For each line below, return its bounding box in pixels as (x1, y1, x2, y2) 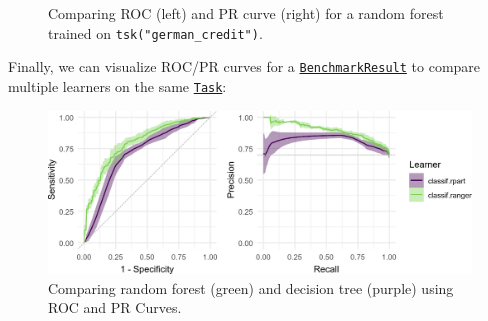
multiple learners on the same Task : (8, 75, 227, 96)
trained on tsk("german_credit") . (48, 22, 263, 43)
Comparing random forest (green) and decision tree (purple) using (48, 277, 454, 298)
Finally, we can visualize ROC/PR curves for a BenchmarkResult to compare (8, 56, 481, 77)
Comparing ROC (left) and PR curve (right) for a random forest (48, 3, 444, 23)
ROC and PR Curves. (48, 297, 182, 318)
